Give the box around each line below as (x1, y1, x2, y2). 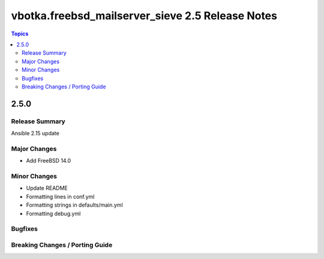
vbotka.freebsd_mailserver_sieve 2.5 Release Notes (11, 9, 277, 22)
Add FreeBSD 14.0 (26, 157, 71, 165)
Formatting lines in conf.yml (26, 193, 95, 200)
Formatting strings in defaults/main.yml (26, 201, 123, 209)
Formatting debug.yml (26, 210, 81, 217)
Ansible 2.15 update (11, 130, 59, 137)
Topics (11, 30, 29, 37)
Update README (26, 184, 68, 192)
